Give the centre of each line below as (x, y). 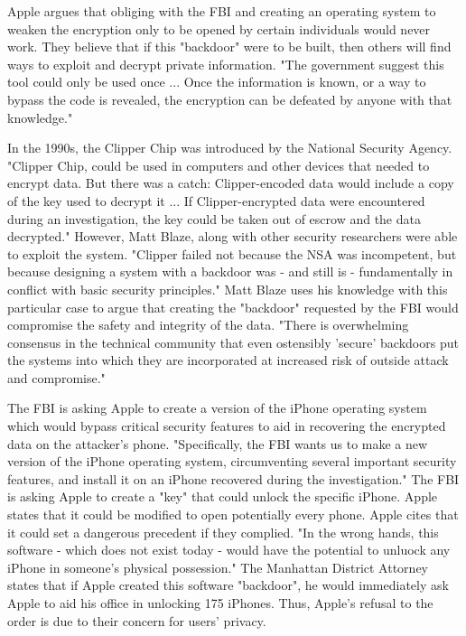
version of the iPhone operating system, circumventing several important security (232, 461)
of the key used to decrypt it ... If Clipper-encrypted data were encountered (216, 200)
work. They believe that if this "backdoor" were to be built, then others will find (229, 47)
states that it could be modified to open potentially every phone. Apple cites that (233, 514)
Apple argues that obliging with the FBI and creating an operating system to (222, 11)
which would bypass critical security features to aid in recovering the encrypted (227, 426)
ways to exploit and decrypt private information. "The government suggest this (226, 64)
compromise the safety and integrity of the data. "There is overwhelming (208, 325)
